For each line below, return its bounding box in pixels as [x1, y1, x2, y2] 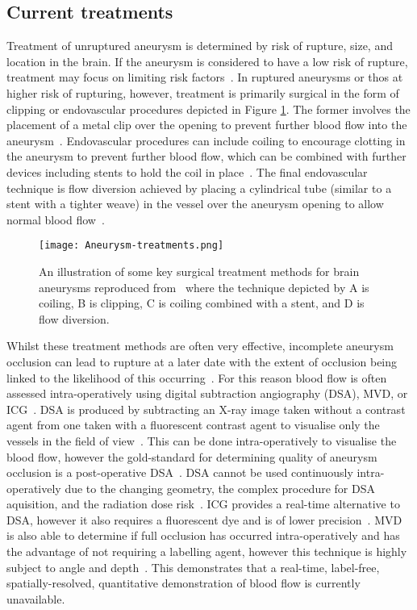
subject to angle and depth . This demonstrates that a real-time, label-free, [6, 558, 380, 575]
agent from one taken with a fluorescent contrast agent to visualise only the [6, 416, 380, 433]
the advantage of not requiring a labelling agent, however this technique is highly [6, 543, 407, 560]
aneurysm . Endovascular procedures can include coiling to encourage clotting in [6, 132, 406, 148]
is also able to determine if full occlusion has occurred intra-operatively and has [6, 527, 400, 544]
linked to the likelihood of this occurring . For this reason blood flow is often [6, 369, 387, 386]
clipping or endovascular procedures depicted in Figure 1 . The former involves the [6, 100, 411, 117]
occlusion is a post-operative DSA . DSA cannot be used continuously [6, 464, 353, 481]
